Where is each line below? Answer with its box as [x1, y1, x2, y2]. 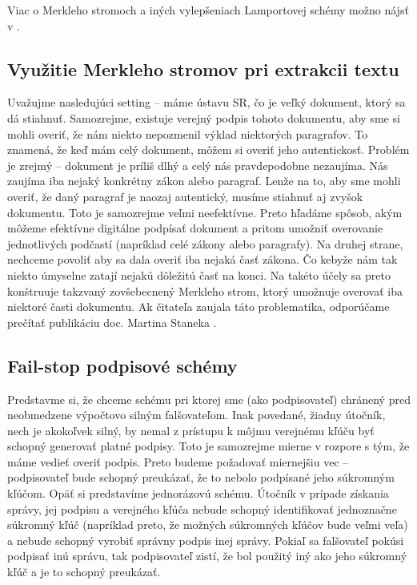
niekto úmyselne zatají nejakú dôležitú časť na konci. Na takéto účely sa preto [7, 266, 391, 283]
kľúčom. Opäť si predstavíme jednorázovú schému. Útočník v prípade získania [7, 485, 389, 502]
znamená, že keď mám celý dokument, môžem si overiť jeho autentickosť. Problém [7, 141, 410, 158]
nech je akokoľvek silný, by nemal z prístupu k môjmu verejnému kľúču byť [7, 422, 375, 438]
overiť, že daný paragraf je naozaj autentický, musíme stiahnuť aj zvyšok [7, 188, 363, 204]
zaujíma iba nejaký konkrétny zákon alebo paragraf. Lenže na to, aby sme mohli [7, 172, 401, 189]
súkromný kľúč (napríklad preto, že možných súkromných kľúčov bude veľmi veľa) [7, 516, 408, 533]
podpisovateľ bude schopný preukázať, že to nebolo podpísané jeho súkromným [7, 469, 395, 486]
